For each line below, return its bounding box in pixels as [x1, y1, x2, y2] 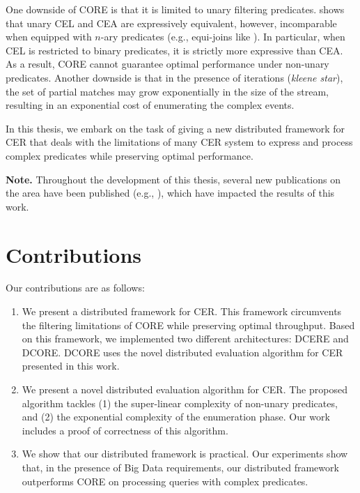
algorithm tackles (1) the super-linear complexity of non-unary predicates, [22, 395, 338, 410]
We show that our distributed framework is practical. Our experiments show [22, 446, 348, 461]
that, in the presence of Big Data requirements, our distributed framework [22, 460, 339, 474]
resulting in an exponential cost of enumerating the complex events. [6, 98, 295, 112]
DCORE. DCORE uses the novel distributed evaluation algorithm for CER [22, 344, 343, 359]
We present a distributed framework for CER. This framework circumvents [22, 304, 342, 319]
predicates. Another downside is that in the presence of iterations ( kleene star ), [6, 70, 343, 84]
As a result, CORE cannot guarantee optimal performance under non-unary [6, 56, 329, 71]
